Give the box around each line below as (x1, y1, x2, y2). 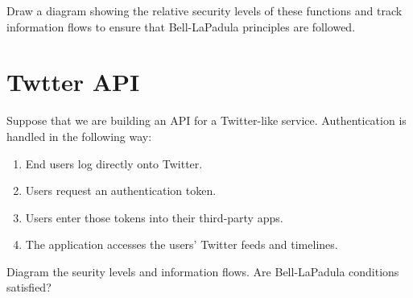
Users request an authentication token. (25, 182, 217, 199)
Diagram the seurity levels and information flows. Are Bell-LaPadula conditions (6, 263, 399, 279)
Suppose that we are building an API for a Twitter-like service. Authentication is (6, 112, 407, 129)
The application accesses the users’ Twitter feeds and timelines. (25, 236, 338, 253)
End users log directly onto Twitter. (25, 155, 203, 172)
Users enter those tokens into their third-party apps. (25, 209, 283, 226)
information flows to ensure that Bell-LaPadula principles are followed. (6, 18, 356, 35)
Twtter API (6, 65, 140, 98)
